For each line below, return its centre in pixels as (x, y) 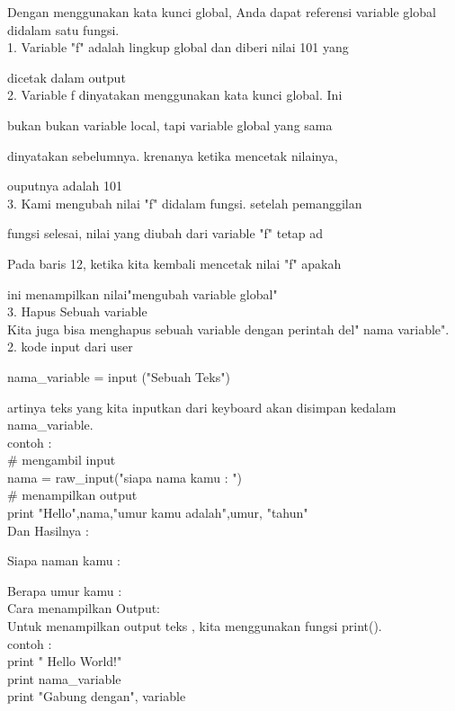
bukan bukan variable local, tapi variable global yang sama (170, 124)
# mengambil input (62, 460)
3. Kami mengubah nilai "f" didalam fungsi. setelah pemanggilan (185, 203)
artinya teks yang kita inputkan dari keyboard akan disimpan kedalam (202, 407)
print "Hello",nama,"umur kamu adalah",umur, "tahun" (158, 513)
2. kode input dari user (70, 347)
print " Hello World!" (65, 661)
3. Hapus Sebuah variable (77, 311)
